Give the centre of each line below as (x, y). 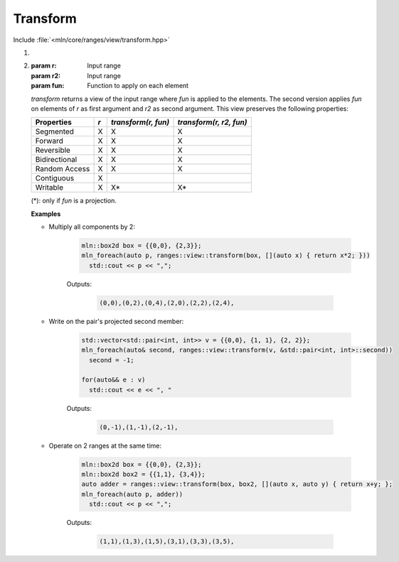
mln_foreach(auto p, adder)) (132, 494)
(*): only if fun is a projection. (74, 201)
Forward (49, 141)
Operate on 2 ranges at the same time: (105, 445)
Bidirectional (56, 160)
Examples (46, 214)
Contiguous (55, 178)
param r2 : (46, 75)
